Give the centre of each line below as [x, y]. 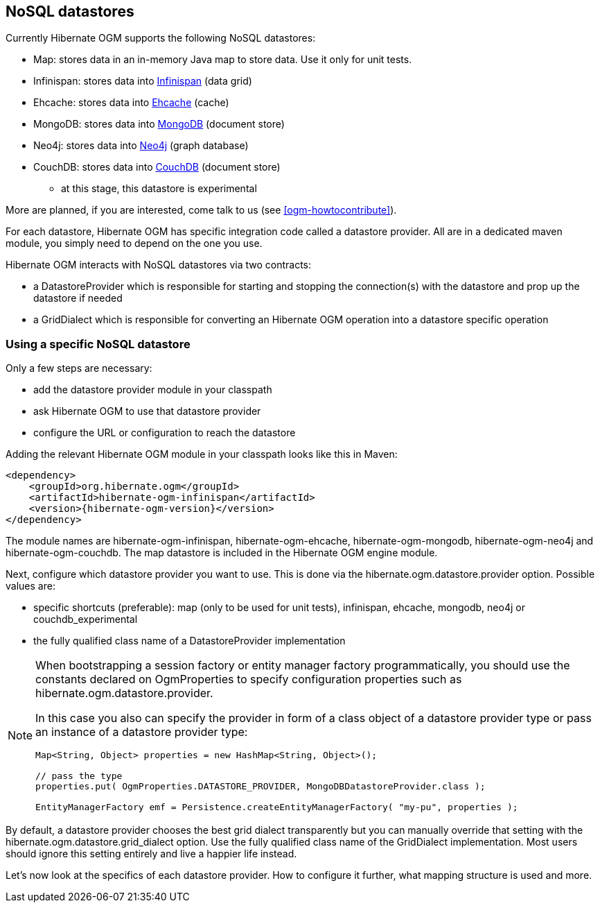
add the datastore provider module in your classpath [153, 390]
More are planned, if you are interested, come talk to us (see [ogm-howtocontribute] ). [201, 210]
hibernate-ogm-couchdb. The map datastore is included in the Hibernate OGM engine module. [222, 553]
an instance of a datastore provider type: [142, 732]
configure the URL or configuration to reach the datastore [165, 433]
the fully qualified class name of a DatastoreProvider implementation [189, 641]
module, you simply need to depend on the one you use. [134, 243]
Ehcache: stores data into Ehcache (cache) [131, 103]
